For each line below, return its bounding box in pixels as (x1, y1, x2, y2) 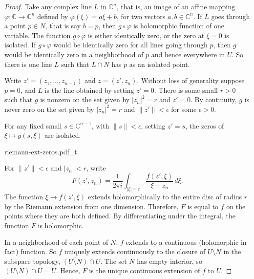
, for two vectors (116, 11, 166, 21)
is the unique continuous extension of (89, 265, 200, 276)
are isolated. (44, 130, 81, 140)
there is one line (4, 59, 52, 69)
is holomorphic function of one (133, 21, 224, 31)
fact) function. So (4, 246, 57, 257)
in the (223, 246, 241, 257)
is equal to (187, 201, 219, 211)
